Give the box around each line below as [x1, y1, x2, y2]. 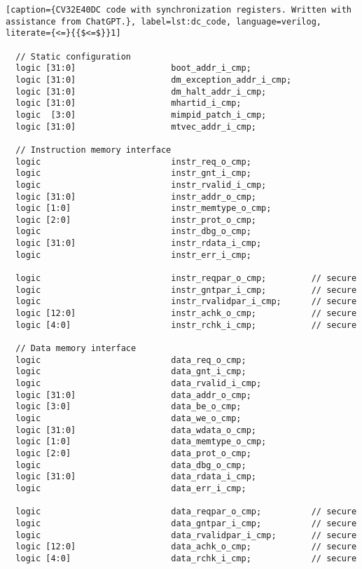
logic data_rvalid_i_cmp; [15, 378, 262, 388]
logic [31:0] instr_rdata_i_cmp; [15, 238, 262, 249]
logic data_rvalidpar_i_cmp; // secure [15, 530, 357, 540]
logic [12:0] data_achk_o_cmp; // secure [15, 542, 357, 552]
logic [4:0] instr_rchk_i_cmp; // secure [15, 320, 357, 330]
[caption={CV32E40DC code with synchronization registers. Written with [6, 5, 351, 15]
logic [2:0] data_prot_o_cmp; [15, 448, 251, 458]
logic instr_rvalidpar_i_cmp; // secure [15, 296, 357, 307]
